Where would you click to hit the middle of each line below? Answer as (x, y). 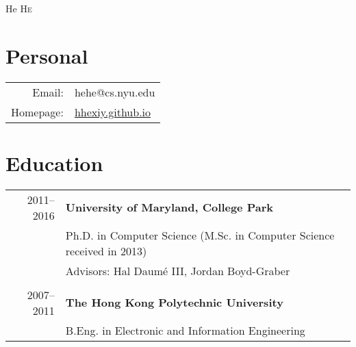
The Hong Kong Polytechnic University (174, 303)
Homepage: (37, 112)
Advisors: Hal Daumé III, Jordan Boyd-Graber (178, 270)
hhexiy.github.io (113, 112)
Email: (48, 92)
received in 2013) (106, 250)
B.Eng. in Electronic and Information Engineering (185, 330)
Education (54, 163)
